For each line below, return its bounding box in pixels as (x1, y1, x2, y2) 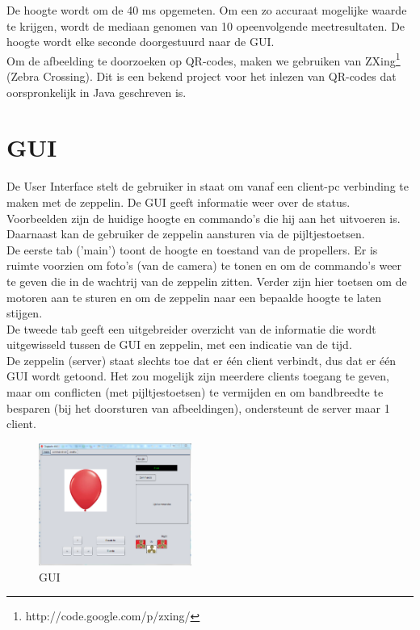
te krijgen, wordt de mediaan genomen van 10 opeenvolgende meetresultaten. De (6, 17, 405, 34)
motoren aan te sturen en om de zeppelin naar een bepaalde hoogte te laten (6, 288, 382, 305)
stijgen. (6, 304, 43, 321)
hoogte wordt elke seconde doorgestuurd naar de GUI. (6, 33, 275, 50)
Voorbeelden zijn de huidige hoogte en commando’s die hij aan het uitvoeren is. (6, 209, 401, 226)
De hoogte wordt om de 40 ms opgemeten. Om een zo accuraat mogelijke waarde (6, 2, 407, 18)
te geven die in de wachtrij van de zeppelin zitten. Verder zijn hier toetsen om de (6, 272, 407, 289)
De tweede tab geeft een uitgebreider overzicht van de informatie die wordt (6, 320, 376, 337)
